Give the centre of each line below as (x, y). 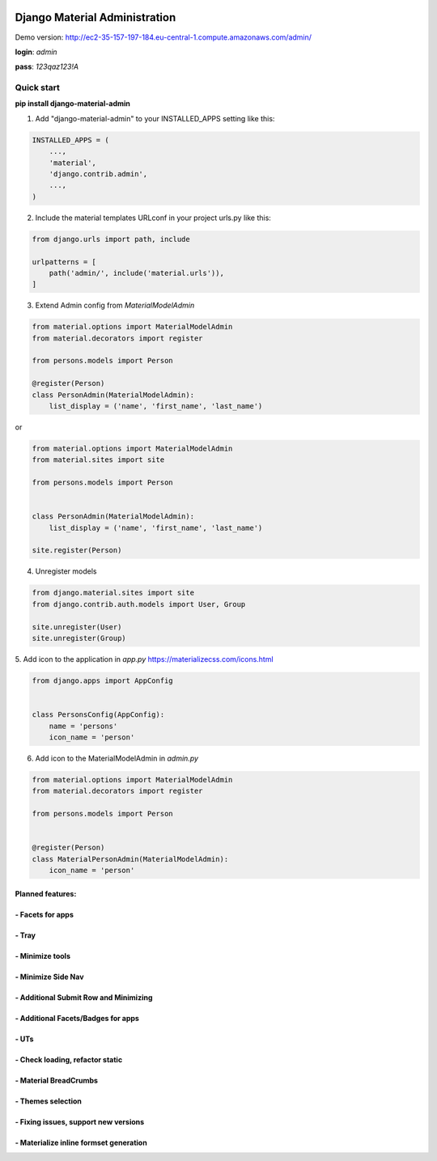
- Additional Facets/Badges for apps (77, 1018)
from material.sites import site (98, 460)
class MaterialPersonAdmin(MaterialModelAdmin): (130, 859)
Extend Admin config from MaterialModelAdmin (115, 305)
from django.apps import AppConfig (102, 680)
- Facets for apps (45, 914)
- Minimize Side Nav (49, 977)
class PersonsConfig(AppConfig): (98, 715)
